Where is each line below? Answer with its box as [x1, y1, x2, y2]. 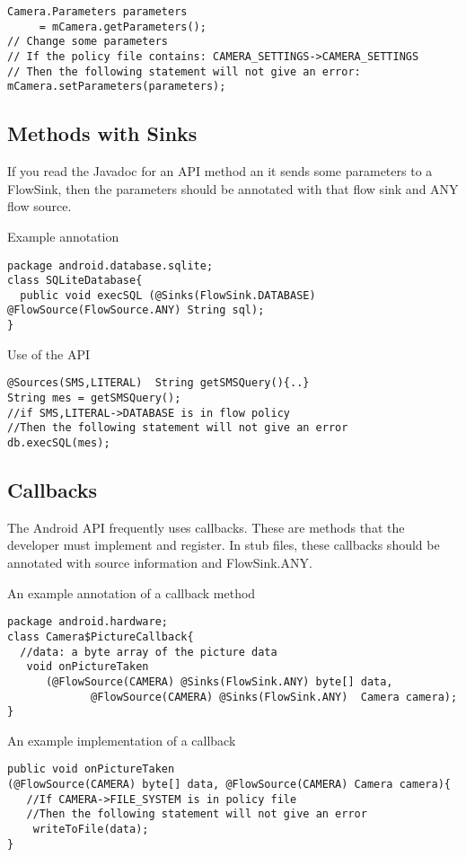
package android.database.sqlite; [7, 259, 214, 272]
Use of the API [7, 344, 91, 363]
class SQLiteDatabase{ [7, 274, 143, 287]
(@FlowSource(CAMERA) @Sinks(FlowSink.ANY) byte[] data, [45, 675, 393, 688]
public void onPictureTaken [7, 763, 175, 776]
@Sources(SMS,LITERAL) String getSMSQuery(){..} [7, 376, 310, 390]
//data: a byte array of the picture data [20, 645, 277, 658]
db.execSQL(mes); [7, 437, 110, 450]
